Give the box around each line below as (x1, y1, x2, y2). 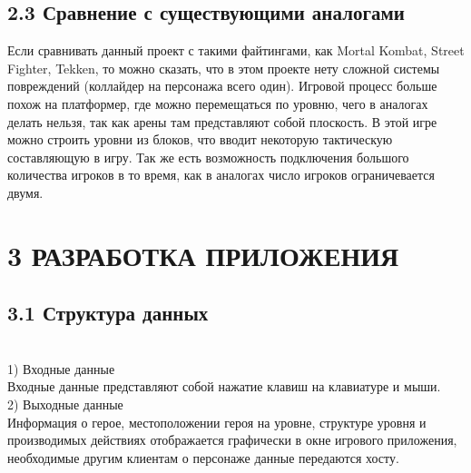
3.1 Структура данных (7, 299, 209, 327)
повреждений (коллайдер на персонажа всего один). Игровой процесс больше (7, 76, 437, 95)
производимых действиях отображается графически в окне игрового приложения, (7, 430, 457, 449)
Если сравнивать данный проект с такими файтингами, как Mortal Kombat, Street (7, 41, 465, 60)
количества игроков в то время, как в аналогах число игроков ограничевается (7, 165, 435, 184)
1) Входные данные (7, 359, 115, 378)
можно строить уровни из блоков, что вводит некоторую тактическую (7, 130, 393, 149)
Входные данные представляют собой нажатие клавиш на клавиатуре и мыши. (7, 377, 441, 396)
